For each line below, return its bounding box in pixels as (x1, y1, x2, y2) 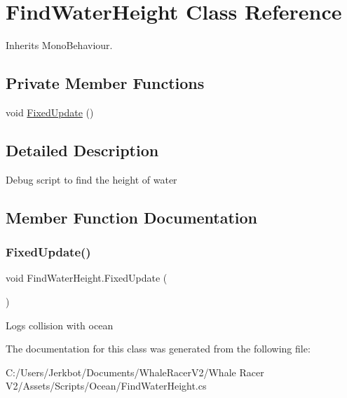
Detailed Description (6, 139, 159, 160)
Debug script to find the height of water (6, 172, 177, 186)
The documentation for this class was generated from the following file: (6, 341, 311, 356)
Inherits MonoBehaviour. (6, 38, 113, 53)
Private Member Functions (6, 72, 205, 94)
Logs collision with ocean (6, 317, 114, 332)
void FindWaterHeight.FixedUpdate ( (6, 270, 168, 285)
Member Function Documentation (6, 206, 258, 228)
